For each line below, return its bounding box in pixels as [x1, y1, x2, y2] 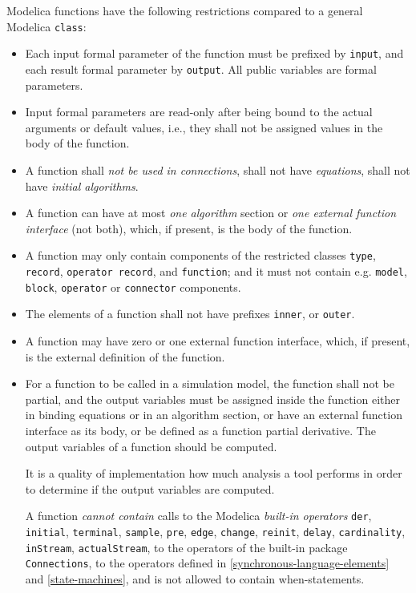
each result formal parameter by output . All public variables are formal [25, 60, 377, 77]
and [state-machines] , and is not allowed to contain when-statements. [25, 570, 365, 587]
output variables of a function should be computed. [25, 438, 277, 454]
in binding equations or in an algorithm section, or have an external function [25, 406, 402, 423]
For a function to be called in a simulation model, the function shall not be [25, 375, 394, 392]
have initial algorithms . [25, 177, 139, 194]
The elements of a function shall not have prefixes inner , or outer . [25, 305, 355, 322]
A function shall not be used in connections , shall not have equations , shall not [25, 161, 410, 178]
